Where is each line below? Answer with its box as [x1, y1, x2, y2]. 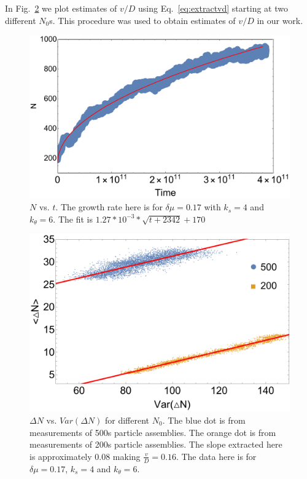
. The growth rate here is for [55, 200, 163, 213]
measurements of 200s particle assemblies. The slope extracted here [29, 438, 282, 451]
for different [105, 413, 150, 426]
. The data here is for [176, 449, 257, 462]
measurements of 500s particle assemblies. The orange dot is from [29, 426, 276, 438]
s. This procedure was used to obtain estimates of [49, 14, 236, 26]
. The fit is [53, 212, 93, 225]
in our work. [257, 14, 303, 26]
